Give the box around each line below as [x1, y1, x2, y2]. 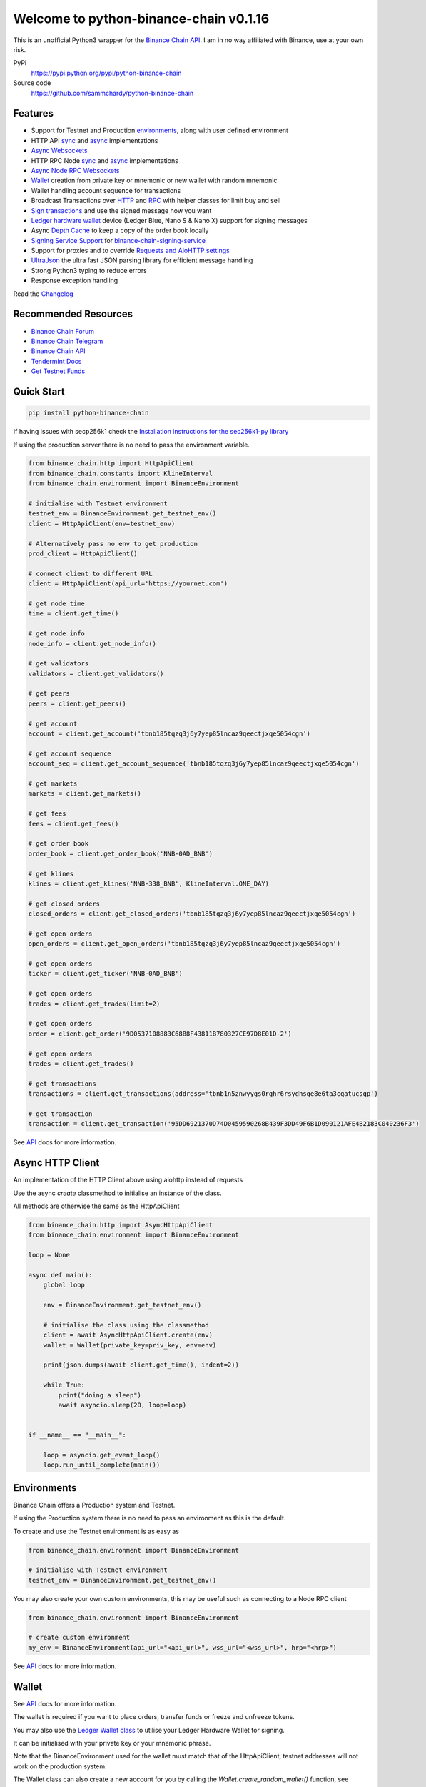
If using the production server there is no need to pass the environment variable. [13, 440, 250, 449]
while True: [43, 1381, 86, 1390]
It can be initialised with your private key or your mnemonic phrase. [13, 1738, 211, 1747]
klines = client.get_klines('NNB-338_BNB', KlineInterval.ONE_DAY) [28, 879, 270, 888]
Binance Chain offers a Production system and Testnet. [13, 1500, 176, 1509]
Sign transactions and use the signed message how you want [31, 206, 212, 214]
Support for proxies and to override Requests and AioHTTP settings [31, 247, 230, 255]
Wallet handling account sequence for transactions [31, 186, 181, 194]
